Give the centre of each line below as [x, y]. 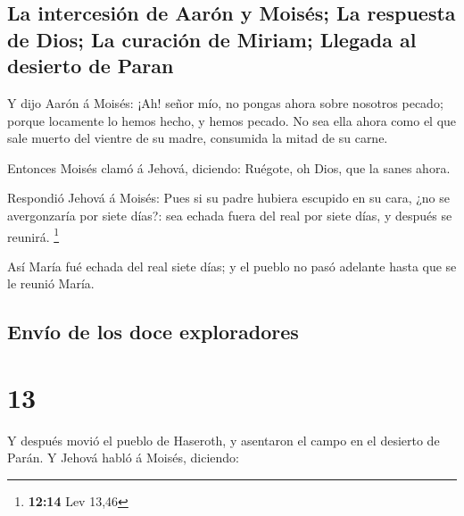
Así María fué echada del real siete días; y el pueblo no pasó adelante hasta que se [232, 266]
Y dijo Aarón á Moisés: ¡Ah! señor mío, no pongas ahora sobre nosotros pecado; [225, 102]
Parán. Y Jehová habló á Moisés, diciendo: [123, 458]
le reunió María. [51, 283]
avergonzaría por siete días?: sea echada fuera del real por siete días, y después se [230, 215]
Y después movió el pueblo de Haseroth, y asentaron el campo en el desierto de [224, 440]
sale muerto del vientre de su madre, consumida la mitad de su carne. [198, 138]
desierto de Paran [91, 66]
